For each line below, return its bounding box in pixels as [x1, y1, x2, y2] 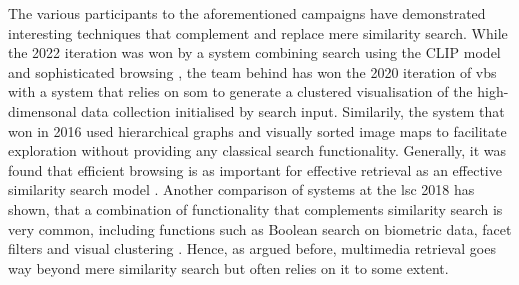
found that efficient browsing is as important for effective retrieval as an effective [8, 159, 502, 180]
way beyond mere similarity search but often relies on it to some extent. [8, 257, 449, 278]
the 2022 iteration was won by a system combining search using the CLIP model [8, 42, 501, 63]
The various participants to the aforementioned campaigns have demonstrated [8, 3, 486, 23]
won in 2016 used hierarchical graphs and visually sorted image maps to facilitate [8, 120, 507, 141]
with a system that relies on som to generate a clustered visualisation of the [8, 81, 473, 102]
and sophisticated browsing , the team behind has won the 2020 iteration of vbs [8, 61, 497, 82]
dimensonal [8, 100, 77, 121]
